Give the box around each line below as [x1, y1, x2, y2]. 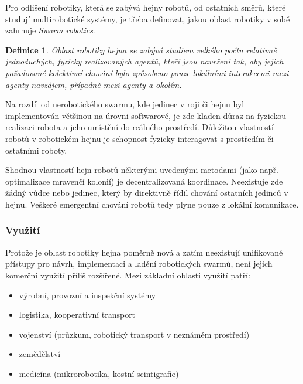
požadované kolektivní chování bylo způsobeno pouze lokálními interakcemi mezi [5, 66, 289, 79]
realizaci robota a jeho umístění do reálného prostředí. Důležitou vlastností [5, 121, 274, 133]
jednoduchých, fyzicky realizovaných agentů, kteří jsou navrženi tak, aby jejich [5, 55, 284, 67]
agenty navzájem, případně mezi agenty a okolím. [5, 78, 182, 90]
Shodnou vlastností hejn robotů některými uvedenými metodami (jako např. [5, 164, 279, 176]
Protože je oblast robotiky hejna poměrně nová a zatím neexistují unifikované [5, 246, 283, 258]
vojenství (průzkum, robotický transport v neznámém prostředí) [19, 328, 250, 340]
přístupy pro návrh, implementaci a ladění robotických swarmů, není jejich [5, 257, 273, 270]
